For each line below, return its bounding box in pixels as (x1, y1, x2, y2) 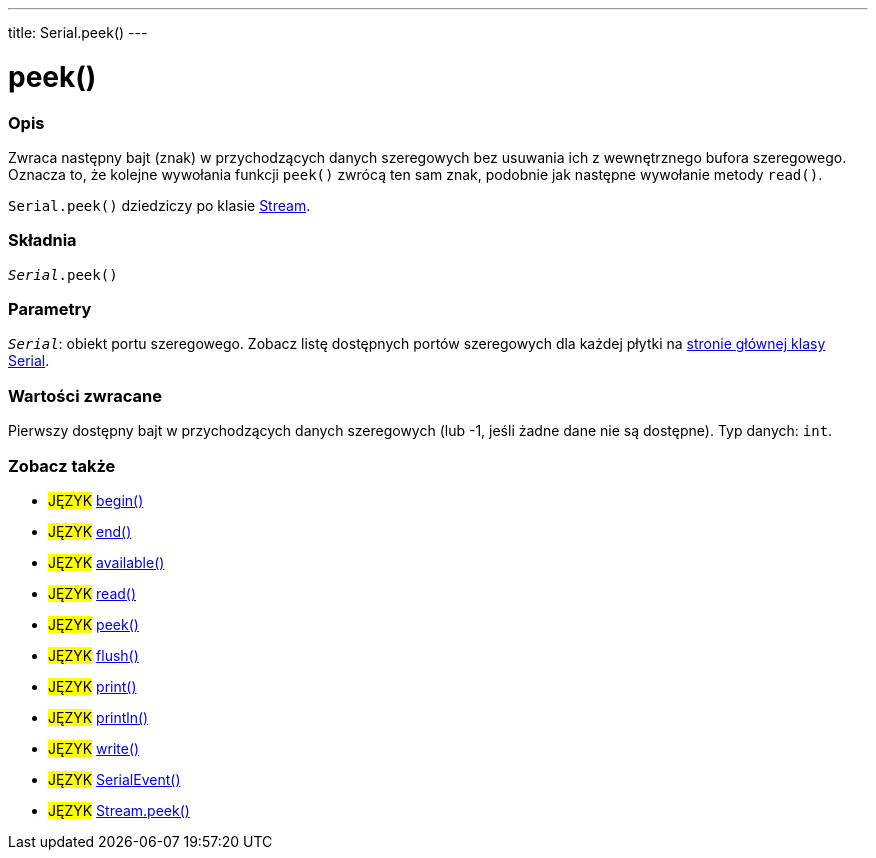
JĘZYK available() (48, 553, 165, 571)
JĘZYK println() (48, 708, 149, 726)
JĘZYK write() (48, 739, 140, 757)
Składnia (8, 230, 77, 251)
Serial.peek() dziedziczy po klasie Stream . (8, 196, 311, 214)
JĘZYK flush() (48, 646, 139, 664)
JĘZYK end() (48, 522, 132, 540)
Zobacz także (8, 455, 116, 476)
